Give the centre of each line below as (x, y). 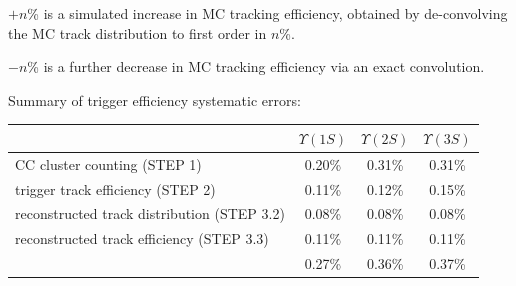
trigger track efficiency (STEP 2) (115, 188)
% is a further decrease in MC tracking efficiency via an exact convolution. (256, 66)
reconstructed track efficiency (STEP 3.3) (142, 238)
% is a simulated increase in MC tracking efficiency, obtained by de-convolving (267, 13)
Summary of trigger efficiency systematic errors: (154, 99)
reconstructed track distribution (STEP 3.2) (150, 213)
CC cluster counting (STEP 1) (108, 163)
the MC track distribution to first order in (137, 32)
